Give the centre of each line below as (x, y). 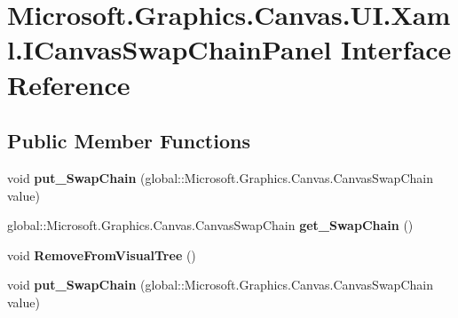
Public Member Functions (129, 141)
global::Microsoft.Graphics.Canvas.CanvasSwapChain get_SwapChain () (210, 225)
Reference (69, 84)
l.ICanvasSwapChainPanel (170, 49)
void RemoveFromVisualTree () (102, 254)
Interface (396, 49)
